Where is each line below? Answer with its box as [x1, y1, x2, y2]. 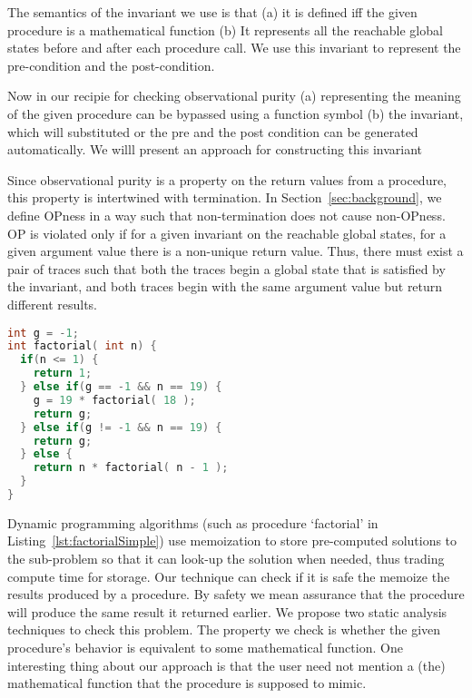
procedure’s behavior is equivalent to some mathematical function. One [7, 638, 403, 657]
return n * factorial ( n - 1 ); [33, 461, 229, 475]
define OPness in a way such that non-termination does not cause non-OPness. [7, 205, 446, 224]
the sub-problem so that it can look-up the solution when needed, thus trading [7, 549, 445, 568]
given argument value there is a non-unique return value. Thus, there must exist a [7, 241, 464, 261]
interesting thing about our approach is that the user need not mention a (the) [7, 655, 446, 674]
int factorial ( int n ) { [7, 339, 157, 353]
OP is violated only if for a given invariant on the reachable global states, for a [7, 223, 447, 242]
